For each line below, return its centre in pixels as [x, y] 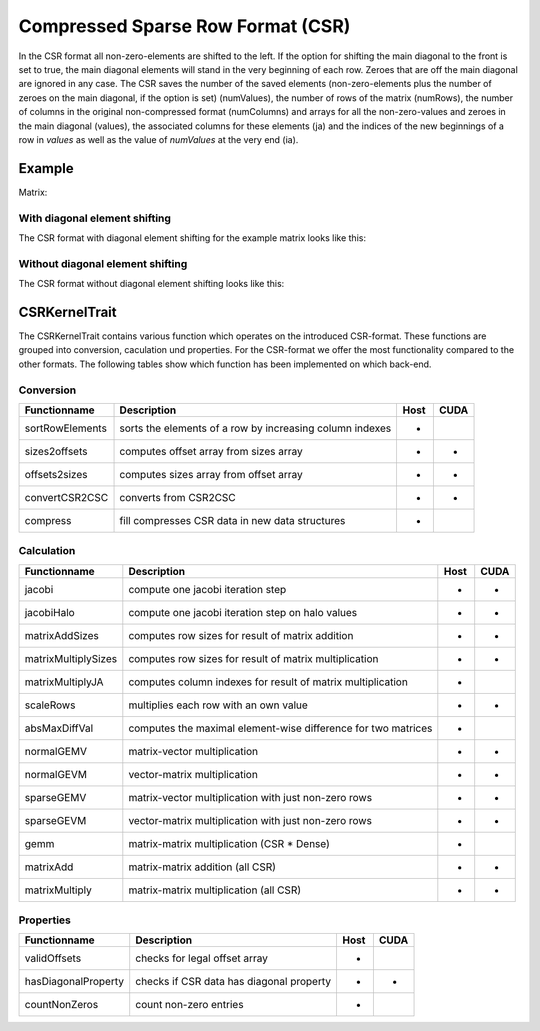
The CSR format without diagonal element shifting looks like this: [151, 284]
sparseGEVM [55, 820]
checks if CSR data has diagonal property [233, 982]
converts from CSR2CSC [178, 497]
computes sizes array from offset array [211, 474]
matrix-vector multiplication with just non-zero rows [250, 797]
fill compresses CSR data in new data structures [232, 520]
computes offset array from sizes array [211, 451]
